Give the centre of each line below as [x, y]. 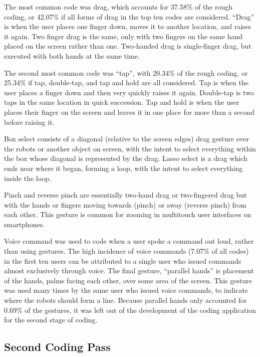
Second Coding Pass [57, 347]
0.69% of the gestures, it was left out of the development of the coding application [130, 310]
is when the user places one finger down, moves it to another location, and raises [128, 26]
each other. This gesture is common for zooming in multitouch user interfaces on [128, 214]
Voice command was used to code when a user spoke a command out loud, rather [129, 241]
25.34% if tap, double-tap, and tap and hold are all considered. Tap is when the [126, 82]
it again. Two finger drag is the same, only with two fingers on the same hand [123, 36]
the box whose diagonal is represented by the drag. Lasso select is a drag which [126, 158]
